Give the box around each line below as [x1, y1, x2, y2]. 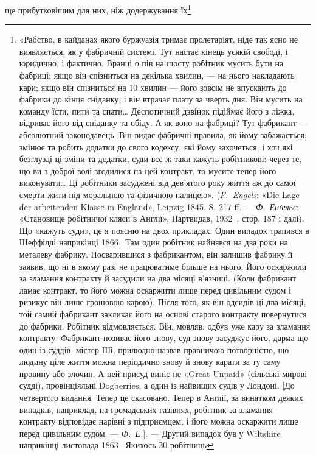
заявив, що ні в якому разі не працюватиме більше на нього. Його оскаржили [19, 259, 307, 272]
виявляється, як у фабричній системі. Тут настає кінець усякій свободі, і [19, 44, 288, 57]
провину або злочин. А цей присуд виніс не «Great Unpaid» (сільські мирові [19, 367, 307, 379]
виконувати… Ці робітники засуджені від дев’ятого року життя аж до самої [19, 176, 296, 189]
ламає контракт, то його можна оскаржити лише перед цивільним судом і [19, 283, 291, 296]
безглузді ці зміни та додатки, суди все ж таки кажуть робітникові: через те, [19, 152, 302, 165]
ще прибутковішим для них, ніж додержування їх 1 [5, 2, 191, 16]
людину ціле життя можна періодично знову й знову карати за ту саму [19, 355, 281, 368]
